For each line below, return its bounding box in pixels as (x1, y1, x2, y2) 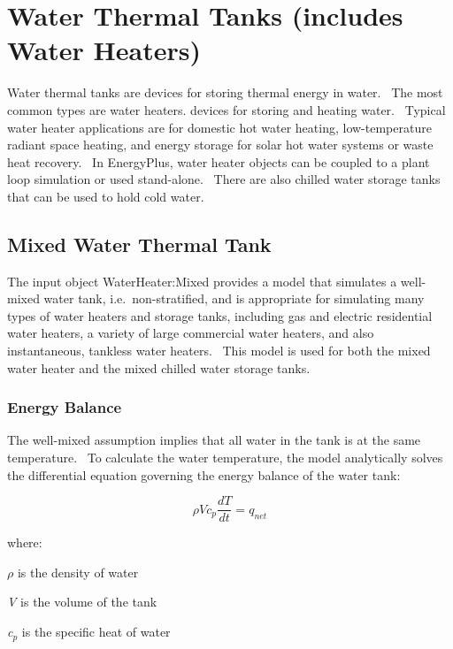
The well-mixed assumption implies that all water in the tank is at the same (7, 431, 421, 449)
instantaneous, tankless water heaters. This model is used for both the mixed (7, 341, 431, 360)
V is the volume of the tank (7, 592, 157, 611)
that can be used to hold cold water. (7, 187, 204, 205)
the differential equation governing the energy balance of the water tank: (7, 465, 401, 484)
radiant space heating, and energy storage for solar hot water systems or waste (7, 135, 434, 154)
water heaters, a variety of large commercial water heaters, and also (7, 324, 374, 342)
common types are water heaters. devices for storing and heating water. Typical (7, 100, 446, 118)
